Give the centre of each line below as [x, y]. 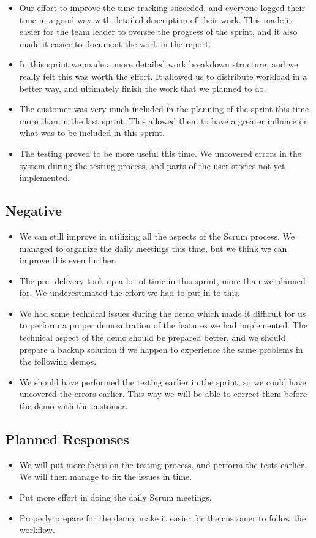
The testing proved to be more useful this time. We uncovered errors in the [160, 153]
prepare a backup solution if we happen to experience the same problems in [161, 349]
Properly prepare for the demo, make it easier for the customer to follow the [163, 517]
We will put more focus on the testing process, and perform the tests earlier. [163, 464]
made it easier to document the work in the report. [115, 43]
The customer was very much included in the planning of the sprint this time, [165, 109]
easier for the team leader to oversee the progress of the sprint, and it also [158, 32]
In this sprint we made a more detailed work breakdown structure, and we [159, 64]
